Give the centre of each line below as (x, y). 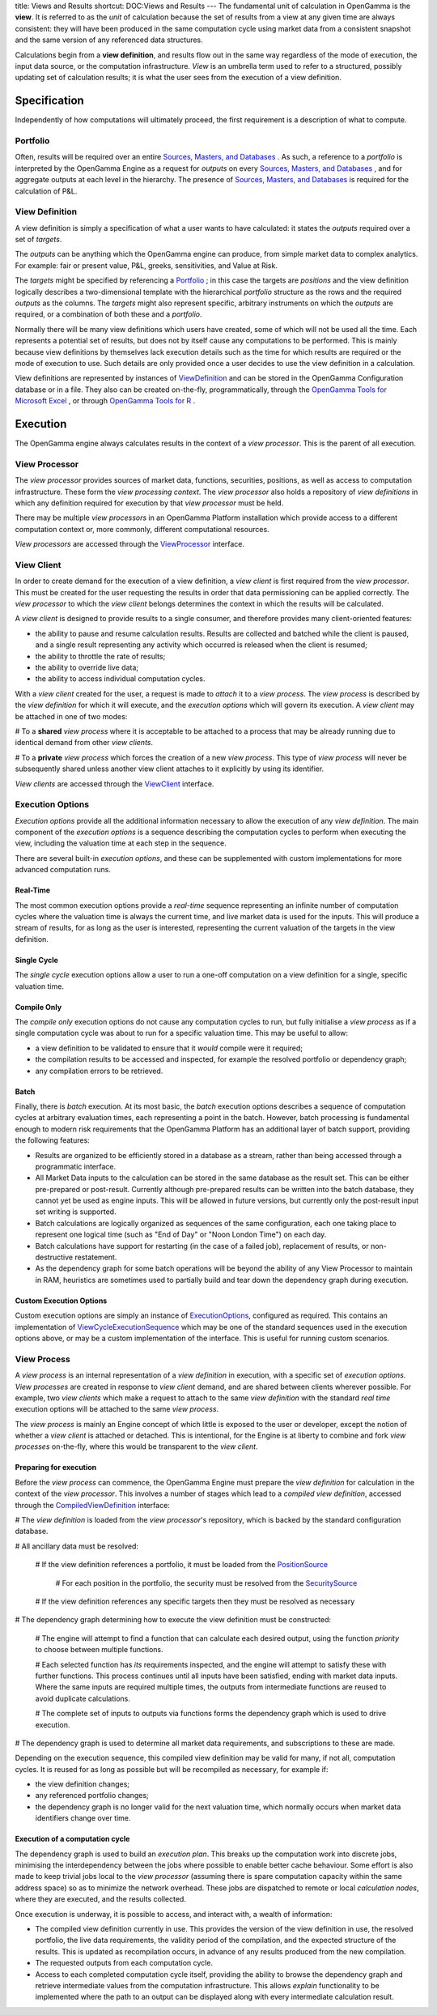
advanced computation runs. (63, 870)
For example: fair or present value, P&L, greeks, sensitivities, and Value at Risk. (146, 265)
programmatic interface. (76, 1166)
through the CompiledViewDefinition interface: (92, 1505)
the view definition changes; (82, 1784)
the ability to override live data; (87, 667)
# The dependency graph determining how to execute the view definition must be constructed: (173, 1620)
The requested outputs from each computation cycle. (124, 1963)
